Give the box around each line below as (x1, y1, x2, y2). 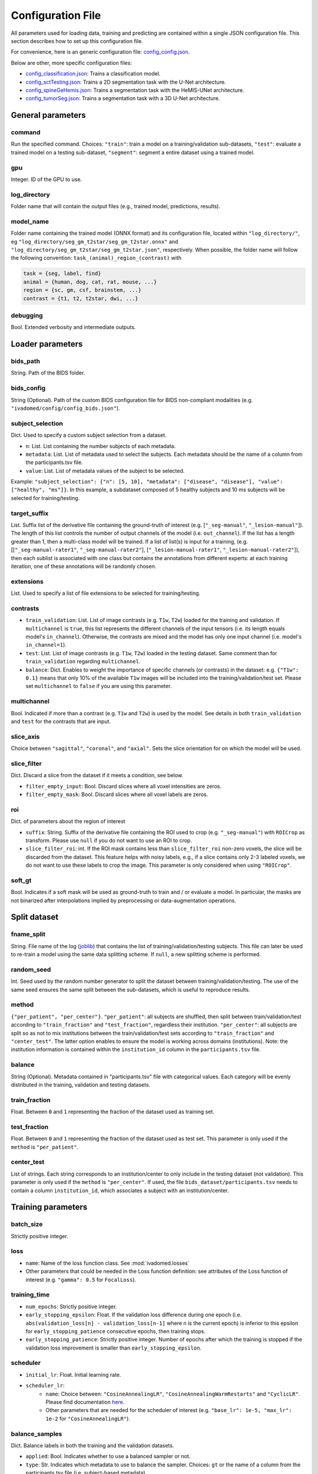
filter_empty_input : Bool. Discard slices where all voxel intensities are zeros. (25, 782, 222, 789)
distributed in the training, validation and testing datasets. (11, 1081, 151, 1088)
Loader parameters (11, 339, 83, 349)
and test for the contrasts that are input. (11, 718, 111, 725)
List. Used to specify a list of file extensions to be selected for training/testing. (11, 590, 201, 597)
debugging (11, 311, 44, 320)
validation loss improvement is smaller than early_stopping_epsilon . (25, 1344, 202, 1351)
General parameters (11, 110, 87, 120)
